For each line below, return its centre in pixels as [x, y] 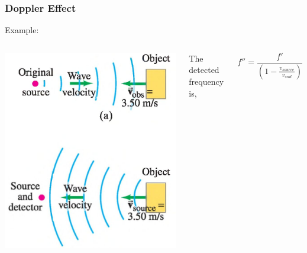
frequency [206, 81]
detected [204, 70]
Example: [22, 30]
